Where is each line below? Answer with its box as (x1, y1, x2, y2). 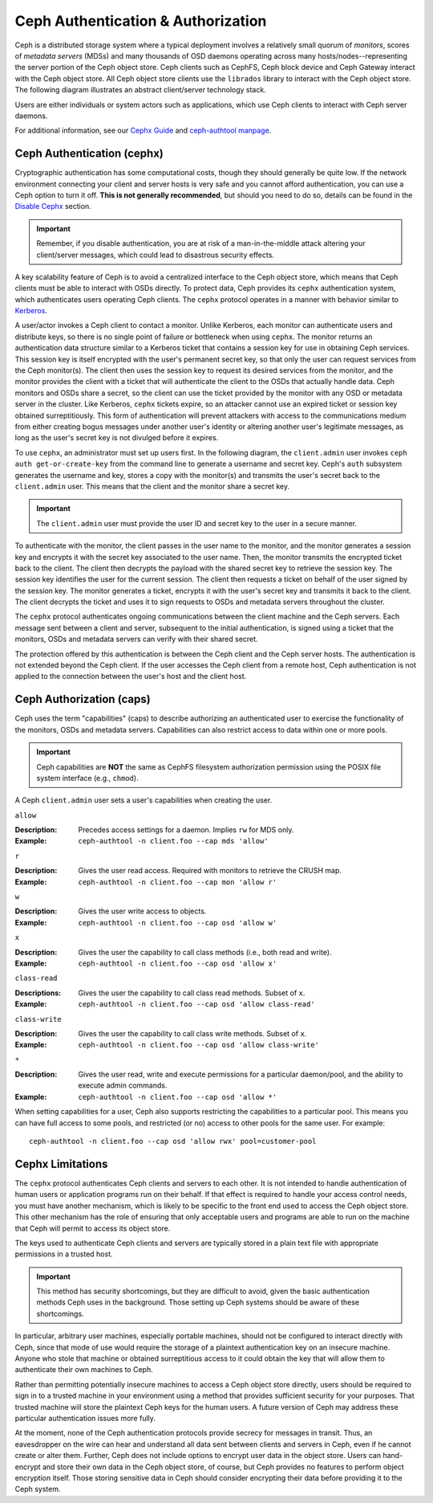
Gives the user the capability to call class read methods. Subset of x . (78, 988, 306, 998)
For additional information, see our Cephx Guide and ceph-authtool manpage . (14, 125, 272, 136)
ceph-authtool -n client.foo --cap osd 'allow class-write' (78, 1040, 320, 1050)
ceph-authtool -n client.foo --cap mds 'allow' (78, 836, 269, 846)
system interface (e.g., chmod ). (36, 773, 140, 782)
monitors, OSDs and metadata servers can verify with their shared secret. (14, 635, 258, 644)
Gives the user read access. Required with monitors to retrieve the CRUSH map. (78, 866, 342, 876)
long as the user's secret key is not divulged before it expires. (14, 433, 219, 443)
